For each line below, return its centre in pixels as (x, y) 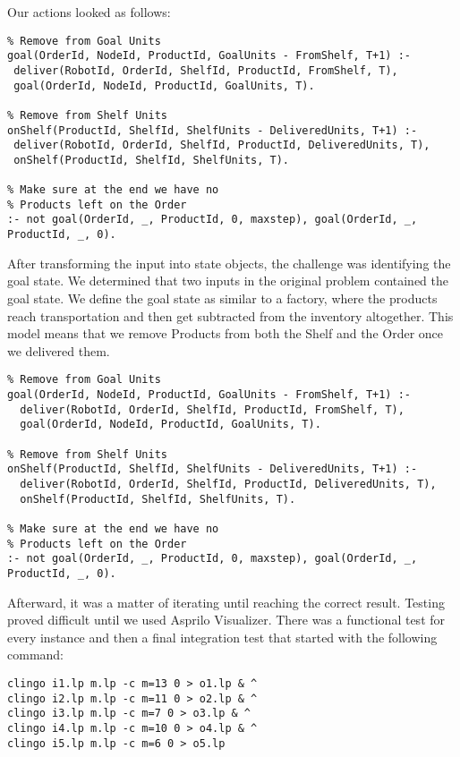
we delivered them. (59, 350)
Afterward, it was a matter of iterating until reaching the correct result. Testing (226, 602)
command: (35, 655)
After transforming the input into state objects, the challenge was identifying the (229, 263)
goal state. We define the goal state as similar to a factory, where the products (222, 298)
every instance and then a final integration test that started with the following (222, 637)
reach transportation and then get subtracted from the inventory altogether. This (230, 315)
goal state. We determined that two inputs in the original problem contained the (228, 281)
